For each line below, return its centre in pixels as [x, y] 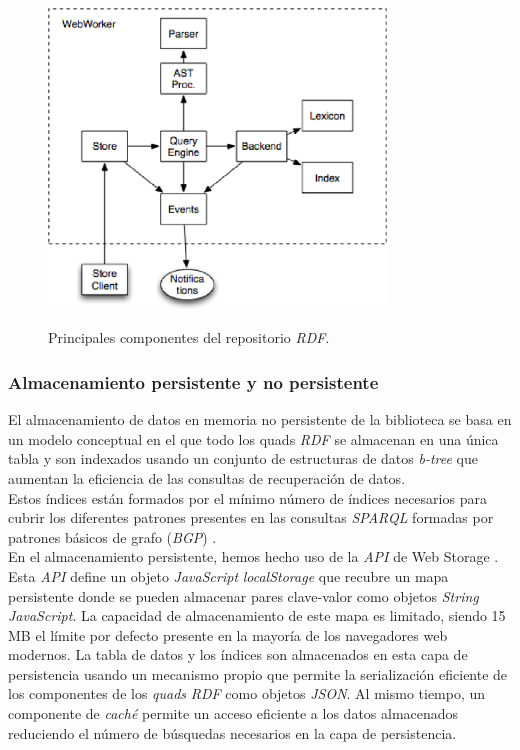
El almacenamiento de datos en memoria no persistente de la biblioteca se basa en [260, 419]
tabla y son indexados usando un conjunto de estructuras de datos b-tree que [243, 458]
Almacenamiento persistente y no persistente [193, 381]
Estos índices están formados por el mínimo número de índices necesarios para [247, 497]
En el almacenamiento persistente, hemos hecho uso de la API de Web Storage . [253, 556]
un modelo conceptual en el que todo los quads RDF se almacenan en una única [253, 438]
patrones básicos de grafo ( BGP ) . [112, 536]
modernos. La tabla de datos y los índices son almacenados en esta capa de [238, 654]
